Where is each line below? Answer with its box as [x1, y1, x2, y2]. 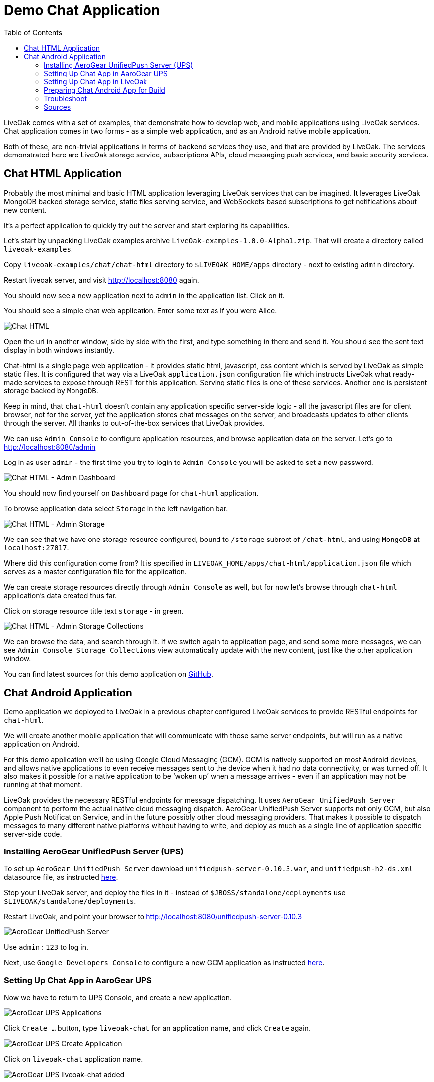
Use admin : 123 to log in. [4, 943, 89, 952]
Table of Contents [4, 28, 63, 37]
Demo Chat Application [4, 2, 160, 19]
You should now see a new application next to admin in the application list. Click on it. [4, 291, 285, 300]
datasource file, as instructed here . [4, 873, 118, 882]
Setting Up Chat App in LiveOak [44, 77, 147, 86]
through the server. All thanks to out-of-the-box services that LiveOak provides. [4, 418, 265, 427]
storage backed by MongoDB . [4, 386, 98, 395]
